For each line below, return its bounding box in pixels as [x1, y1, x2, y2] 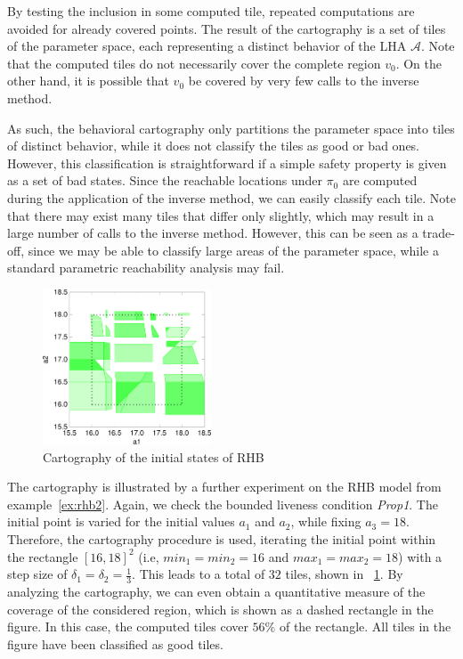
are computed [342, 171, 418, 190]
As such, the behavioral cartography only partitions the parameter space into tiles [7, 118, 455, 137]
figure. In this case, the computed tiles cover [7, 617, 248, 636]
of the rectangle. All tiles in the [279, 617, 451, 636]
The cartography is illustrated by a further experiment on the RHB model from [7, 477, 442, 496]
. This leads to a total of [132, 565, 265, 583]
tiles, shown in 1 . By [285, 565, 403, 583]
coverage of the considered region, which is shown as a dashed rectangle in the [7, 599, 434, 618]
